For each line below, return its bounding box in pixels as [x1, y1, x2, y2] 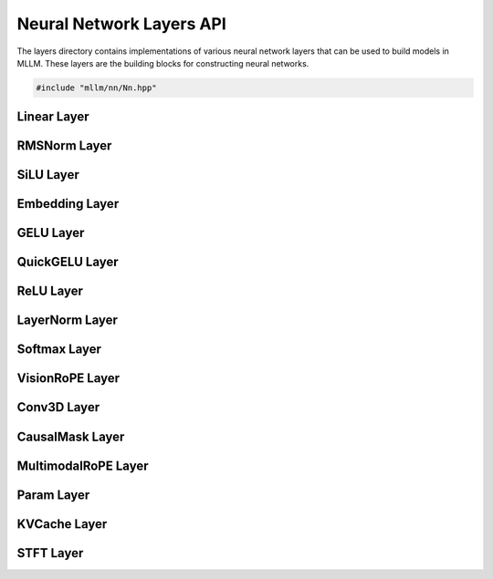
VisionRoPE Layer [16, 370, 121, 387]
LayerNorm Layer [16, 313, 119, 328]
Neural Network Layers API [16, 14, 227, 34]
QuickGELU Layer [16, 254, 119, 270]
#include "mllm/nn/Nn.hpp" [36, 82, 157, 93]
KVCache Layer [16, 516, 108, 532]
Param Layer [16, 487, 90, 502]
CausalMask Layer [16, 429, 125, 444]
